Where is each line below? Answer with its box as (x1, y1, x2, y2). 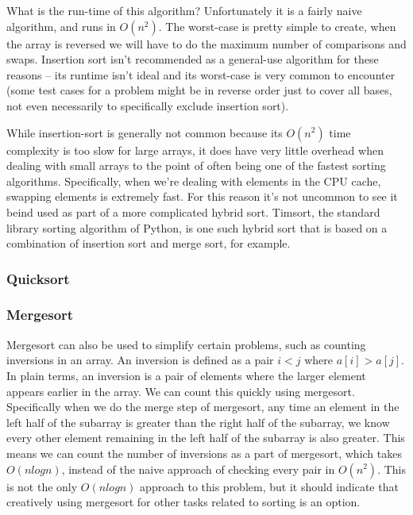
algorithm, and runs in (6, 17, 116, 34)
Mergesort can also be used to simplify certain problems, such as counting (6, 336, 366, 352)
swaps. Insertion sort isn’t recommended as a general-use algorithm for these (6, 51, 379, 67)
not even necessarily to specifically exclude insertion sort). (6, 97, 289, 113)
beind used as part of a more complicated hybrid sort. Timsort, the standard (6, 203, 380, 220)
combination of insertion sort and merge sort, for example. (6, 235, 291, 252)
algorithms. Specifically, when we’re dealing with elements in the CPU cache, (6, 172, 381, 189)
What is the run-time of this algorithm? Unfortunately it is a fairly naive (6, 2, 362, 18)
